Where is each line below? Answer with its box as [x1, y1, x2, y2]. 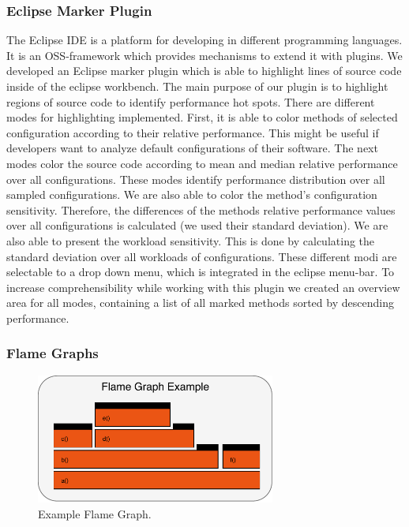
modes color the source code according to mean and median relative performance [6, 155, 398, 171]
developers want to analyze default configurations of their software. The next [6, 140, 378, 156]
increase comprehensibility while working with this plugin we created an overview [6, 278, 400, 295]
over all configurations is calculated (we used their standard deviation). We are [6, 217, 388, 234]
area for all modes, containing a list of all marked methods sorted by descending [6, 294, 394, 311]
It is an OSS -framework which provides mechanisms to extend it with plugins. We [6, 47, 403, 63]
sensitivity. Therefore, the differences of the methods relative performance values [6, 201, 396, 218]
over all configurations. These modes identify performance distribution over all [6, 170, 385, 187]
